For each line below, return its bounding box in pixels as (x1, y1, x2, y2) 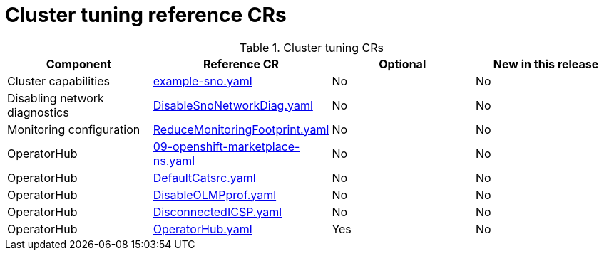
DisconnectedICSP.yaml (153, 204, 282, 219)
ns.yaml (153, 153, 195, 168)
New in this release (493, 56, 599, 71)
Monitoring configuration (7, 122, 140, 137)
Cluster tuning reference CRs (5, 3, 287, 27)
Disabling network (7, 90, 104, 105)
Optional (379, 56, 426, 71)
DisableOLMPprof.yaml (153, 187, 277, 202)
